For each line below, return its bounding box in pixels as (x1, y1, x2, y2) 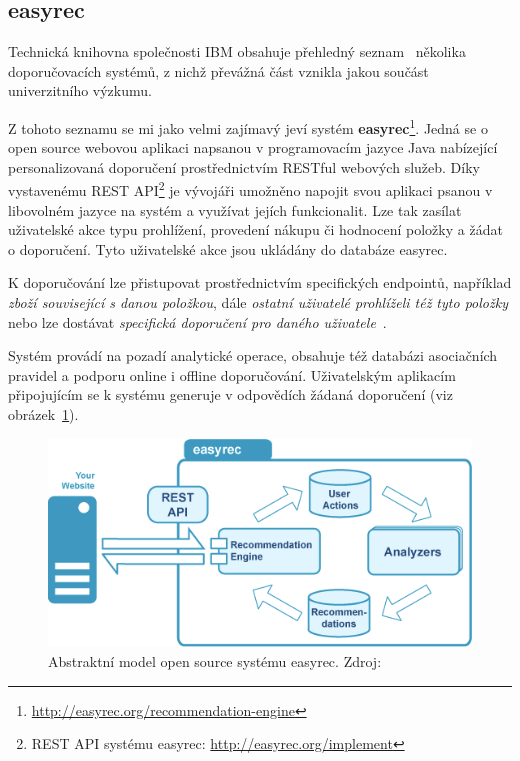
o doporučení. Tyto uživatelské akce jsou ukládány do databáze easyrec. (8, 238, 448, 259)
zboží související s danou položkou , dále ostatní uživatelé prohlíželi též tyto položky (8, 292, 508, 313)
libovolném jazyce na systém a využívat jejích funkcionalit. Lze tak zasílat (8, 199, 462, 220)
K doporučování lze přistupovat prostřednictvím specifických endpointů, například (8, 272, 512, 293)
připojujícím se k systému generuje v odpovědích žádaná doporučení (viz (8, 384, 453, 405)
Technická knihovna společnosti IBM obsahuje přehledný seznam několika (8, 41, 466, 62)
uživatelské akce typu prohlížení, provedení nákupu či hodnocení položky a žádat (8, 219, 503, 240)
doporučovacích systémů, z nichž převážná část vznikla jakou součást (8, 60, 429, 81)
